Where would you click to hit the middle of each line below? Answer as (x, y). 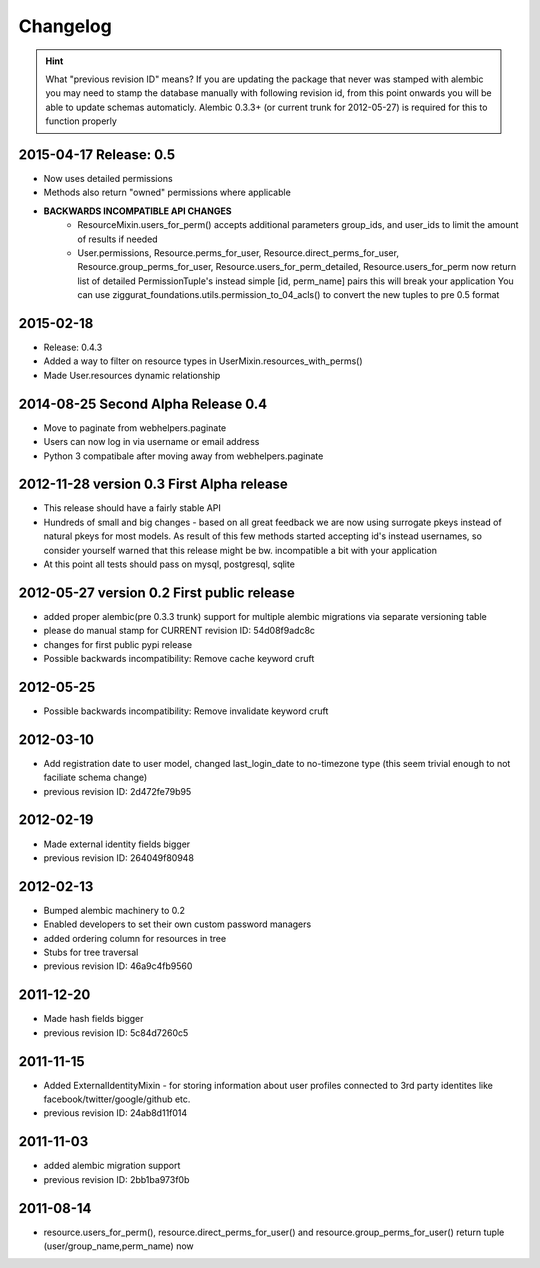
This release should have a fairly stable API (132, 508)
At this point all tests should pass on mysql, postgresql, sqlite (169, 564)
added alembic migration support (112, 1166)
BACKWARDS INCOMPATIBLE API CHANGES (137, 211)
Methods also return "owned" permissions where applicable (167, 192)
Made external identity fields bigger (117, 844)
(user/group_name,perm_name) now (118, 1246)
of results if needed (118, 239)
